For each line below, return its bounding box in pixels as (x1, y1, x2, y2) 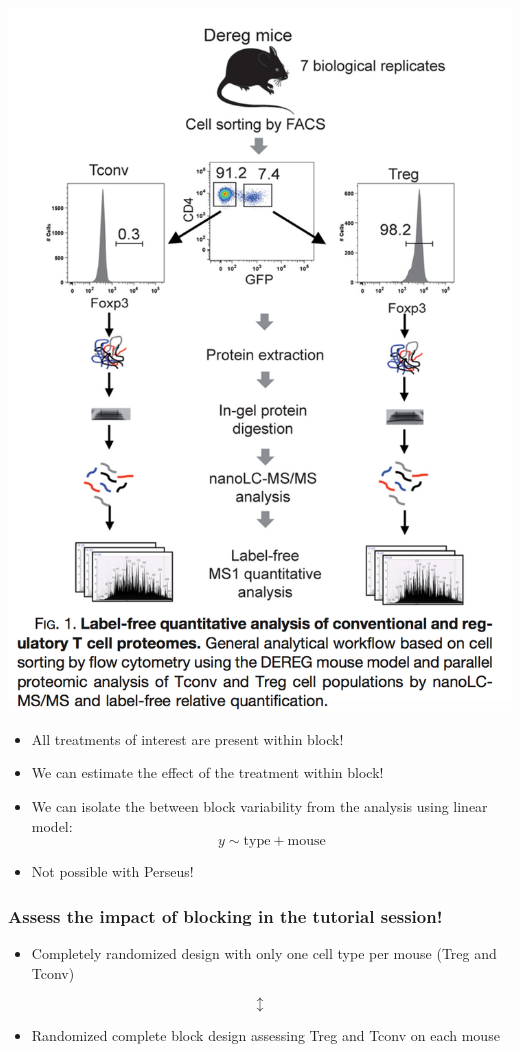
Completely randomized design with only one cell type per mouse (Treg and (31, 942, 497, 963)
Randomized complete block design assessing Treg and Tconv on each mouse (31, 1025, 500, 1046)
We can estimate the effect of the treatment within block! (31, 762, 384, 783)
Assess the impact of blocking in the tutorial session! (8, 903, 443, 928)
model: (31, 815, 73, 836)
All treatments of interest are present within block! (31, 728, 344, 749)
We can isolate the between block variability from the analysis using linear (31, 795, 488, 816)
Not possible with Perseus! (31, 861, 194, 882)
